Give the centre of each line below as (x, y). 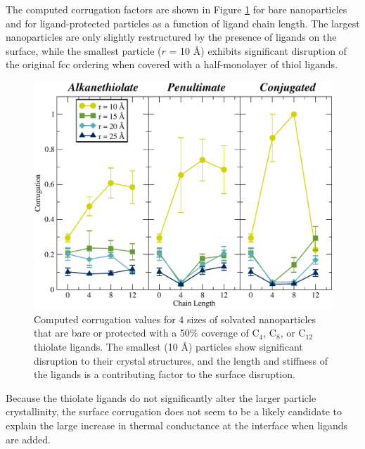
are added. (28, 439)
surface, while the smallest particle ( (84, 50)
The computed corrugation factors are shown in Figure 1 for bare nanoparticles (177, 9)
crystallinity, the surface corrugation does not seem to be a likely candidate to (174, 411)
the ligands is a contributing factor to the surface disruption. (165, 374)
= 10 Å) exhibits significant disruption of (258, 50)
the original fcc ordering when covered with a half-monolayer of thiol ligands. (172, 64)
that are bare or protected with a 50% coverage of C (147, 333)
